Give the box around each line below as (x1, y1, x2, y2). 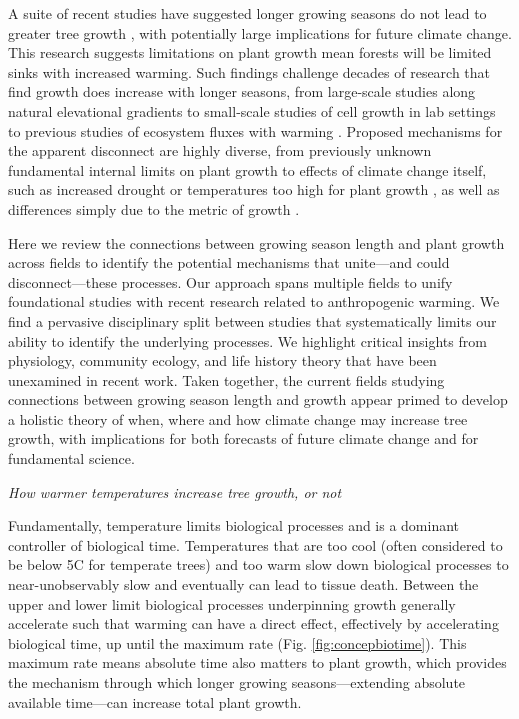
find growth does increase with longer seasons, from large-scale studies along (8, 81, 476, 102)
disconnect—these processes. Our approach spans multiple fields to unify (8, 271, 453, 292)
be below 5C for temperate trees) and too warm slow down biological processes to (8, 554, 509, 575)
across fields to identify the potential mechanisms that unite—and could (8, 252, 450, 273)
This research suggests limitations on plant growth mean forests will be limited (8, 42, 492, 63)
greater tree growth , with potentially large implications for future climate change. (8, 22, 512, 43)
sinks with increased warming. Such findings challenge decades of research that (8, 61, 491, 82)
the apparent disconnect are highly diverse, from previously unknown (8, 140, 432, 161)
